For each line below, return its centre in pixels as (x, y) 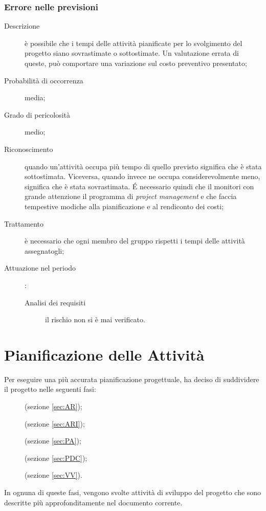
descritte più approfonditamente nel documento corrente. (93, 502)
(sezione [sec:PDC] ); (56, 458)
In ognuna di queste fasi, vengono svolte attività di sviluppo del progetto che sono (133, 492)
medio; (35, 132)
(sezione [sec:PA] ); (53, 441)
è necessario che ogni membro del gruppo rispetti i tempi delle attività (135, 241)
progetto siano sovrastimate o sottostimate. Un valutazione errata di (132, 53)
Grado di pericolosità (37, 114)
